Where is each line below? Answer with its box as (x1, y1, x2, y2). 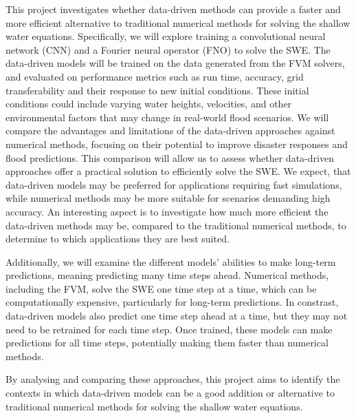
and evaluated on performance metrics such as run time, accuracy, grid (5, 69, 304, 83)
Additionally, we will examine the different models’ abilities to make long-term (5, 254, 336, 269)
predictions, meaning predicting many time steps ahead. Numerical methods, (5, 268, 329, 282)
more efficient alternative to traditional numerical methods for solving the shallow (5, 15, 351, 30)
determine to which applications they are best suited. (5, 231, 230, 246)
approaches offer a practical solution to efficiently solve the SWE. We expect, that (5, 164, 351, 178)
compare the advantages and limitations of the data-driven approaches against (5, 123, 335, 138)
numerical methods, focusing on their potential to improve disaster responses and (5, 136, 348, 151)
